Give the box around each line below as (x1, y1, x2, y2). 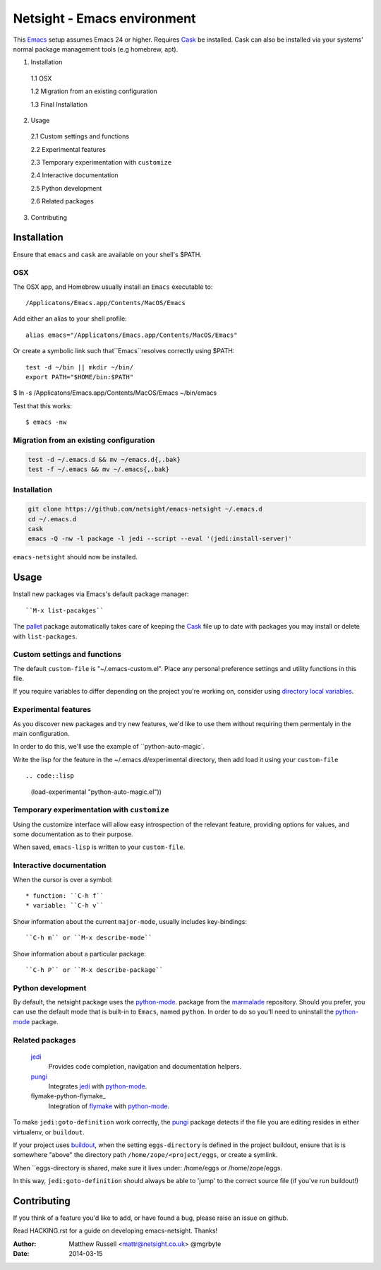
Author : (13, 1240, 37, 1248)
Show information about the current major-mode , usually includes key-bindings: (13, 917, 247, 925)
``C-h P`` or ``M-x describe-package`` (25, 966, 164, 974)
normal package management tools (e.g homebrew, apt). (13, 44, 179, 53)
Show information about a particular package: (13, 949, 146, 958)
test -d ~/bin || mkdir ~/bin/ (25, 363, 134, 371)
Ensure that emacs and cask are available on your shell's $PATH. (13, 250, 202, 259)
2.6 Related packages (30, 197, 95, 206)
